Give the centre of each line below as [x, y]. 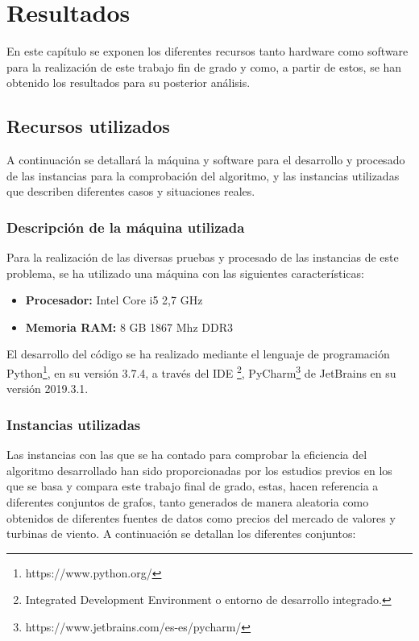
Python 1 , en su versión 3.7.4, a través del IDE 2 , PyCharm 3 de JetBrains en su [201, 372]
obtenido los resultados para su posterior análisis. [129, 83]
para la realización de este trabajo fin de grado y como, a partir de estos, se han [204, 66]
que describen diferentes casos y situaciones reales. [131, 191]
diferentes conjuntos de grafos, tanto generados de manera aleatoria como [188, 501]
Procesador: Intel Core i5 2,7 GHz [114, 300]
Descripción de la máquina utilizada [126, 227]
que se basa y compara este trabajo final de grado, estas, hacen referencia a [193, 486]
